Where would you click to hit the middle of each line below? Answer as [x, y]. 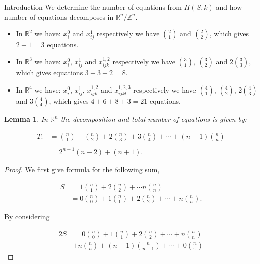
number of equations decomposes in [59, 16]
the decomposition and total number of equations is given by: [154, 119]
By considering [27, 216]
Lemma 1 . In [26, 119]
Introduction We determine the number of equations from [93, 7]
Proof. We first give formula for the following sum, [82, 169]
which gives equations [49, 73]
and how [229, 7]
